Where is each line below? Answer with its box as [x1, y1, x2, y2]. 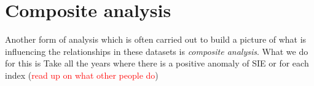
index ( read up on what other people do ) [5, 68, 159, 81]
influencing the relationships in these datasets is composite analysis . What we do [5, 45, 308, 57]
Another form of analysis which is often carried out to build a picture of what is [5, 33, 307, 46]
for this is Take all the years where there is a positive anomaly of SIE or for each [5, 57, 309, 70]
